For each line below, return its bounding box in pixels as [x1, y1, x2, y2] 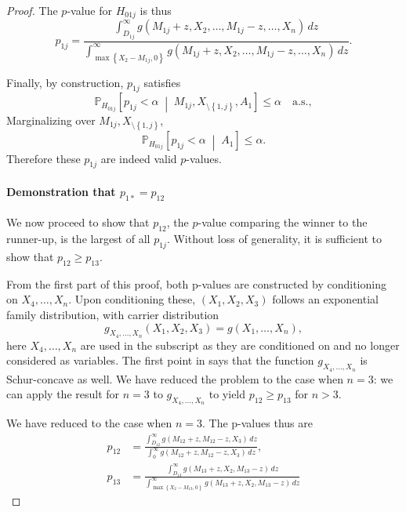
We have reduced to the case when [6, 415, 172, 431]
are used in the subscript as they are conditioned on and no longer [80, 336, 400, 353]
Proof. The [6, 2, 58, 18]
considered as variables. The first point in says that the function [6, 352, 314, 369]
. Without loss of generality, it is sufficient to [166, 231, 382, 247]
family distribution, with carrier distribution [6, 306, 219, 322]
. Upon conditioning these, [68, 291, 196, 307]
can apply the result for [6, 386, 120, 402]
